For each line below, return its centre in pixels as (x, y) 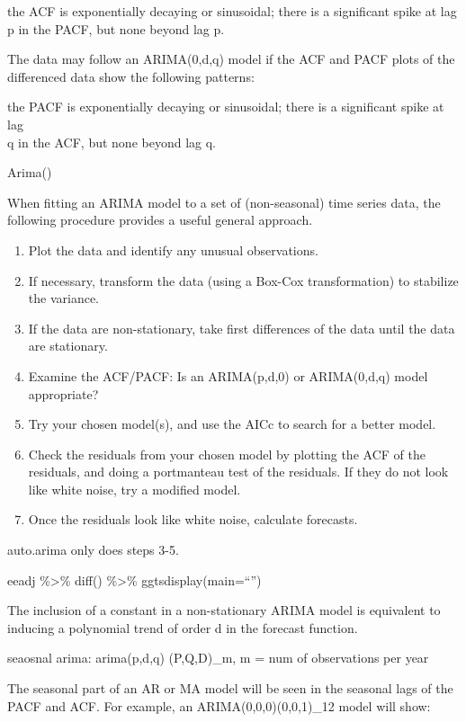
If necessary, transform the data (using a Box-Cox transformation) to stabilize (243, 280)
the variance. (64, 298)
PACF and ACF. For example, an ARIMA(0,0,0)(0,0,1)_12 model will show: (219, 705)
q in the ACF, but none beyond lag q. (112, 142)
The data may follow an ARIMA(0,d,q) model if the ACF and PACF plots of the (231, 59)
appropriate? (63, 393)
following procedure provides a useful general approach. (160, 220)
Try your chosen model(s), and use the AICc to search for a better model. (232, 424)
